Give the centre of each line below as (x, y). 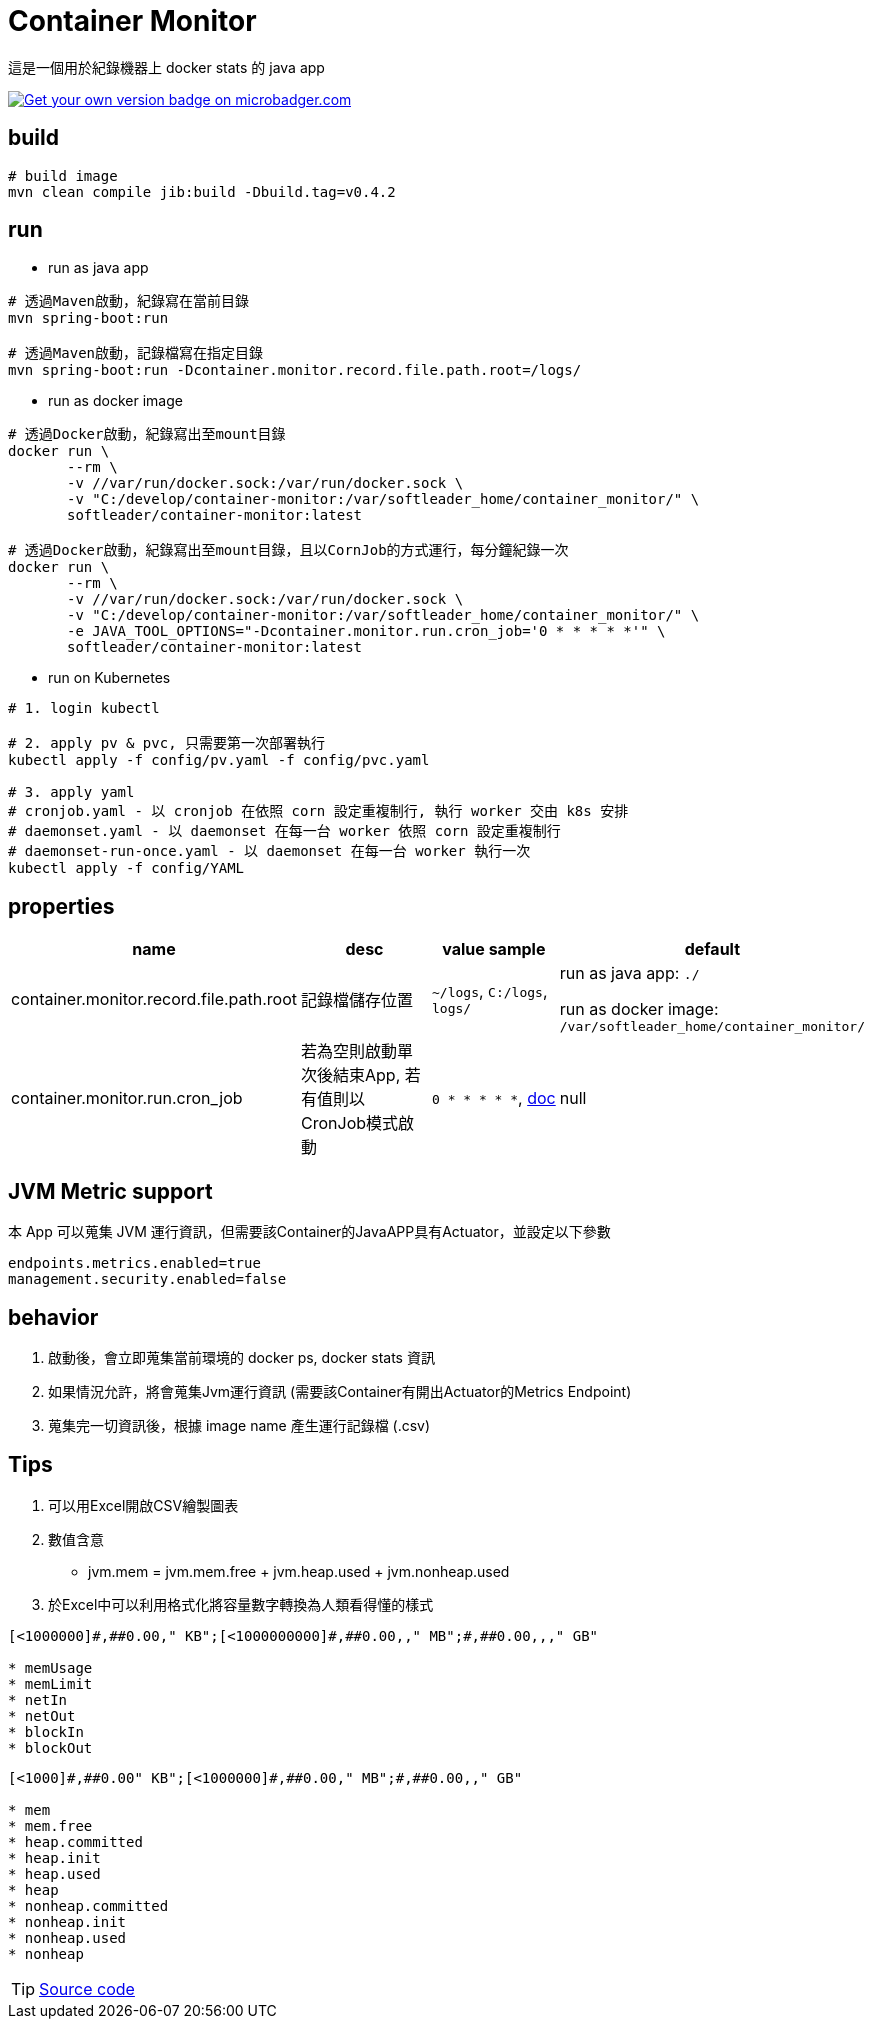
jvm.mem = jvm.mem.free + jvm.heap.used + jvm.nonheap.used (299, 1571)
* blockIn (46, 1731)
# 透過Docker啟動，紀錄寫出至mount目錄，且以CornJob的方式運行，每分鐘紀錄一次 (288, 550)
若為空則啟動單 (357, 1051)
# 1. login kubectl (84, 708)
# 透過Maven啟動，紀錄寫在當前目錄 (129, 301)
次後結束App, (351, 1075)
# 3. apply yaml (71, 792)
